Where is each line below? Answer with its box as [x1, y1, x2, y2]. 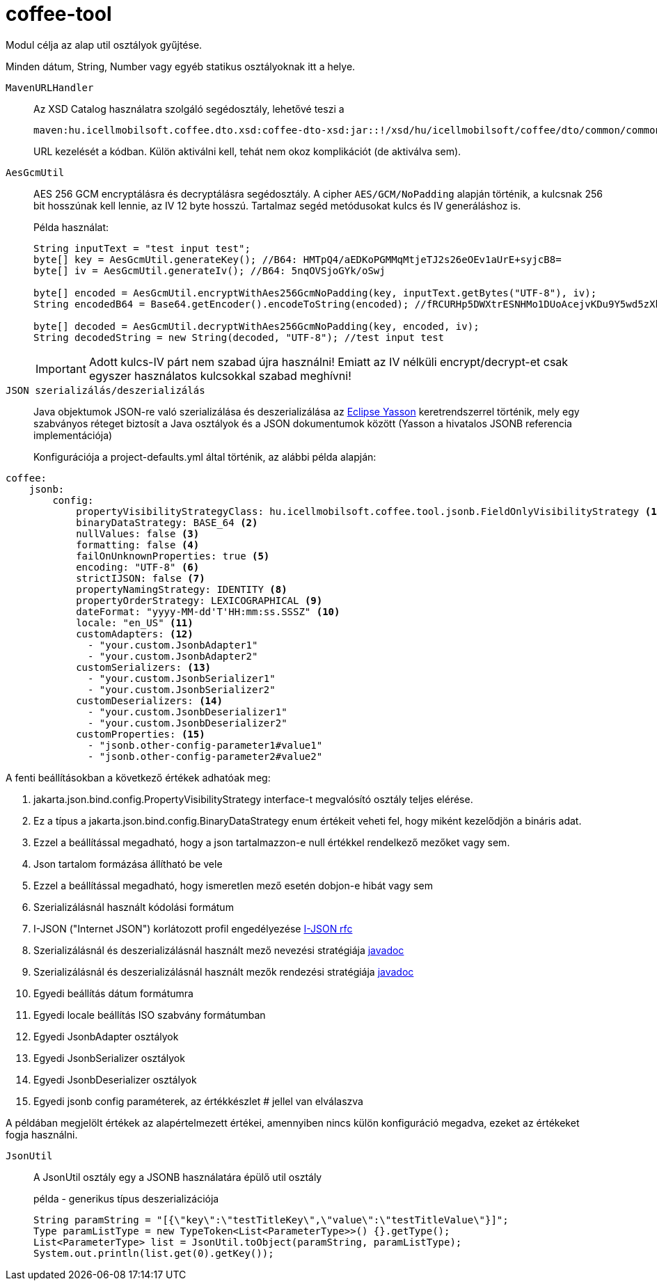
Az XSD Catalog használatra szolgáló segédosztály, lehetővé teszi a [33, 102, 345, 115]
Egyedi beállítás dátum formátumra [33, 987, 193, 999]
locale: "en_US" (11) [76, 617, 193, 628]
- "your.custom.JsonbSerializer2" [88, 683, 276, 695]
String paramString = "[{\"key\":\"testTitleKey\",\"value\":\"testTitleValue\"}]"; [33, 1214, 509, 1225]
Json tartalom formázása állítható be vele [33, 857, 223, 870]
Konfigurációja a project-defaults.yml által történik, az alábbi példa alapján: [33, 450, 377, 463]
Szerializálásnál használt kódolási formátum [33, 900, 234, 913]
